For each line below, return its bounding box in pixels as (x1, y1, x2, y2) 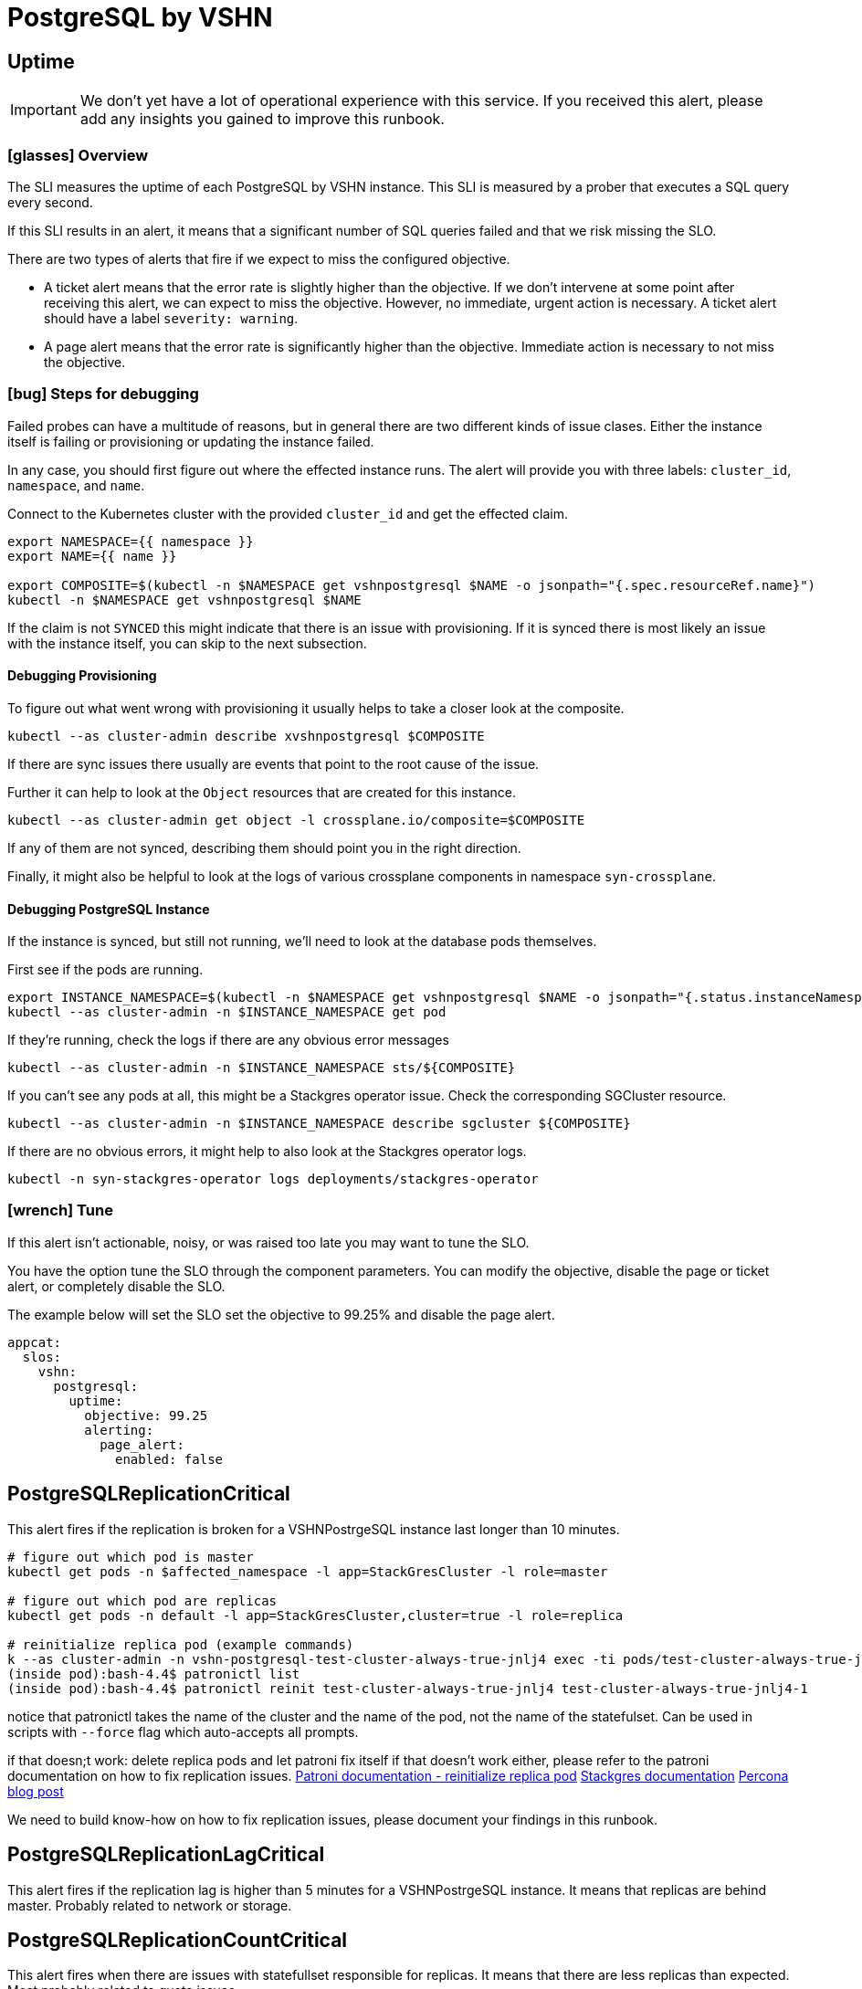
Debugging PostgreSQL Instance (7, 900, 210, 917)
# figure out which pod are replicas (7, 1593, 278, 1608)
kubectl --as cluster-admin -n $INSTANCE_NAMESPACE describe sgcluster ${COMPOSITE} (7, 1116, 631, 1131)
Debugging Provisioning (7, 668, 157, 684)
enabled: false (115, 1451, 224, 1467)
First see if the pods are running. (7, 962, 204, 978)
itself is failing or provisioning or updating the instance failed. (7, 433, 374, 449)
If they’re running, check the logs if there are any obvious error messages (7, 1032, 449, 1048)
